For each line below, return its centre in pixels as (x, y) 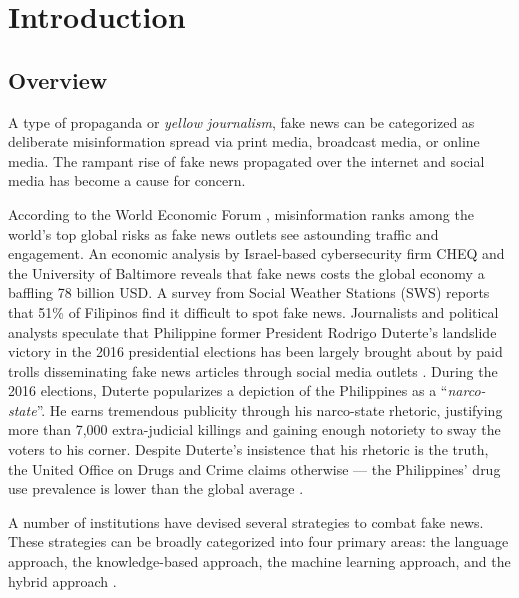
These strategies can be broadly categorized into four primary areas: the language (258, 541)
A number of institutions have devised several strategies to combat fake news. (246, 521)
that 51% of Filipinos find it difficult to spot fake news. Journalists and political (253, 311)
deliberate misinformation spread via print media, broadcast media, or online (244, 141)
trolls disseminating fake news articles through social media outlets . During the (253, 370)
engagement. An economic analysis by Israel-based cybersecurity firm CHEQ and (256, 253)
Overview (58, 79)
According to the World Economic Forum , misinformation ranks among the (241, 213)
